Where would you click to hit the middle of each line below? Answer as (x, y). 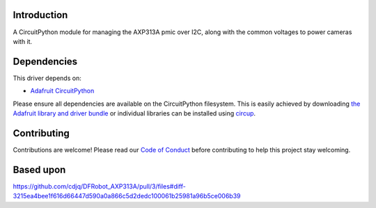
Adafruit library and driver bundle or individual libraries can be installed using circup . (134, 113)
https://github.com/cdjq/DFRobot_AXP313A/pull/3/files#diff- (99, 186)
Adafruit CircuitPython (62, 91)
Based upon (39, 169)
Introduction (40, 15)
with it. (23, 41)
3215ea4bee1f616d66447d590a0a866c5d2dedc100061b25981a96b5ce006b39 (127, 196)
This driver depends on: (47, 78)
